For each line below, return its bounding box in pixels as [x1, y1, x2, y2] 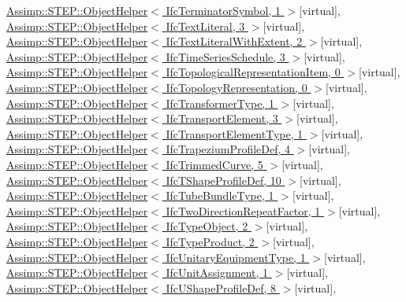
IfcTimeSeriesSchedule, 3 [166, 48, 285, 64]
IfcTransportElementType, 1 [166, 125, 304, 142]
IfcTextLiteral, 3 [166, 17, 245, 34]
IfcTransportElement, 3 [166, 110, 278, 127]
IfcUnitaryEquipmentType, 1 [166, 249, 306, 265]
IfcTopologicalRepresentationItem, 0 [166, 64, 341, 80]
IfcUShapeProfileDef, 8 [166, 279, 277, 296]
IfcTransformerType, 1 [166, 94, 274, 111]
